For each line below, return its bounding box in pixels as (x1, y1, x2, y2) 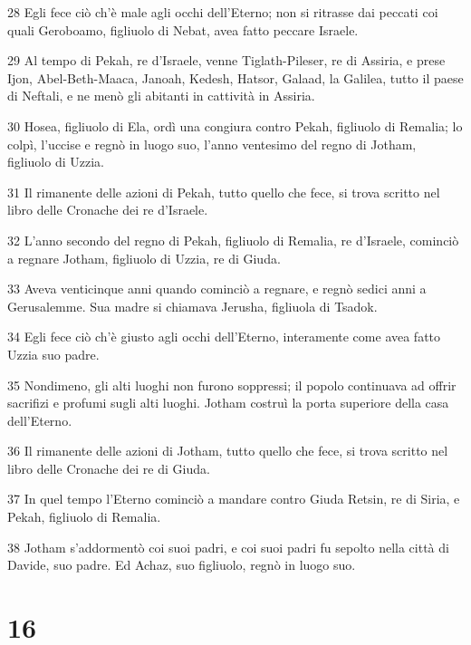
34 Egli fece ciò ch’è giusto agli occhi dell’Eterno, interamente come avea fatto (7, 327, 441, 346)
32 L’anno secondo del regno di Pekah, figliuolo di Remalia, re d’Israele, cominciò (7, 230, 459, 249)
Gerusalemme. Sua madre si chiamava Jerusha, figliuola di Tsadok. (7, 296, 378, 315)
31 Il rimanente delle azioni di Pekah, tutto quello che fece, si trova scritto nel (7, 182, 440, 201)
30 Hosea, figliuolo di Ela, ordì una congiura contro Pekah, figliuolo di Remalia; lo (7, 116, 463, 135)
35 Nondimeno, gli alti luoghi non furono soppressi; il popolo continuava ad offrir (7, 375, 457, 394)
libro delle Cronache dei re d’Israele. (7, 200, 208, 219)
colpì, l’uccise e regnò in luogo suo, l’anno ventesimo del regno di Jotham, (7, 134, 417, 153)
